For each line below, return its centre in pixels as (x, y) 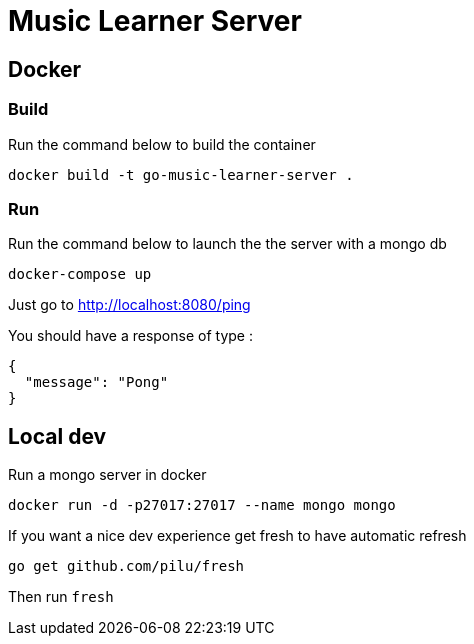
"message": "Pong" (96, 382)
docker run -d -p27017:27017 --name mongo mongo (202, 505)
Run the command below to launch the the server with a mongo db (227, 244)
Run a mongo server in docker (107, 475)
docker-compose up (80, 274)
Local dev (57, 436)
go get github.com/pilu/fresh (126, 566)
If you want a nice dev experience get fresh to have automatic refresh (237, 536)
